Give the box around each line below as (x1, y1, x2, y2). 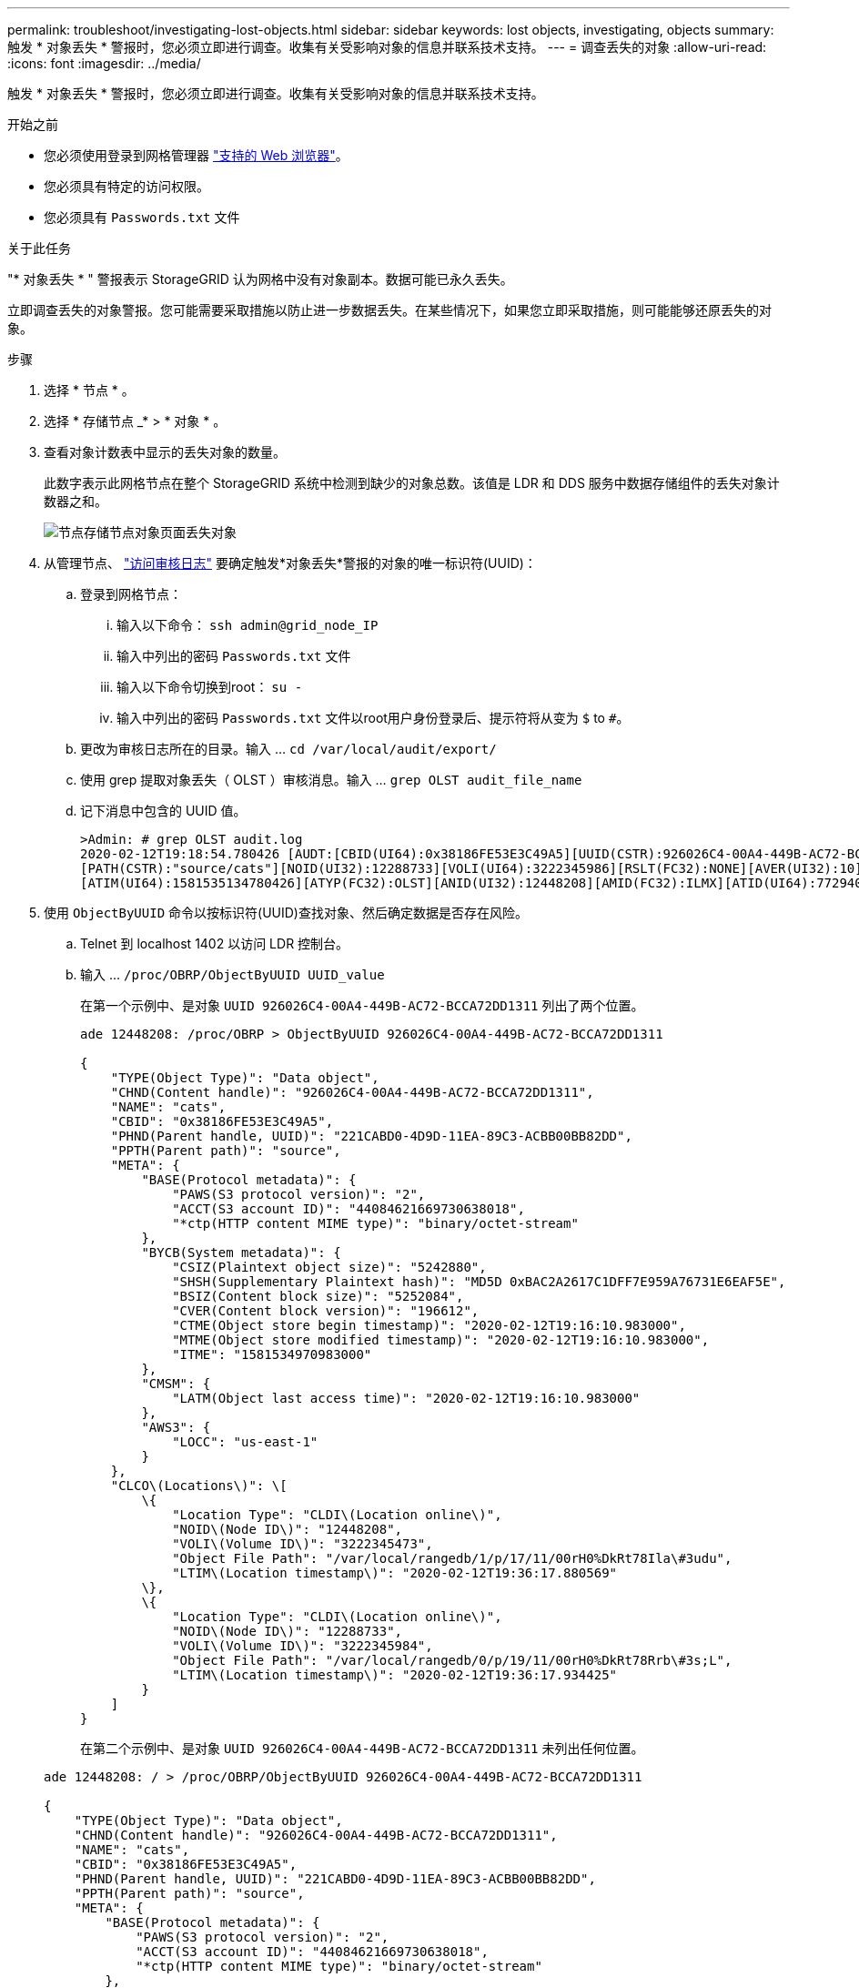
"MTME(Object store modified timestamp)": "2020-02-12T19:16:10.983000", (172, 1333, 710, 1347)
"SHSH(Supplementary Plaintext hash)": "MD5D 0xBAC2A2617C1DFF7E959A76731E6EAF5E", (172, 1274, 786, 1289)
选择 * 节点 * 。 (44, 382, 135, 398)
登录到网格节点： (80, 586, 182, 602)
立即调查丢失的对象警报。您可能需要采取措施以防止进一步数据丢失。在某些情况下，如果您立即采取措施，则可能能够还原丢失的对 (7, 302, 772, 318)
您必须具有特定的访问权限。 (44, 178, 209, 194)
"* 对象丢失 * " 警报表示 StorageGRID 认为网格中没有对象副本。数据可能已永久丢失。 (7, 271, 513, 287)
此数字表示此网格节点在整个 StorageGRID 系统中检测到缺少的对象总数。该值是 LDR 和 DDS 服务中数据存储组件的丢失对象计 (44, 475, 780, 491)
